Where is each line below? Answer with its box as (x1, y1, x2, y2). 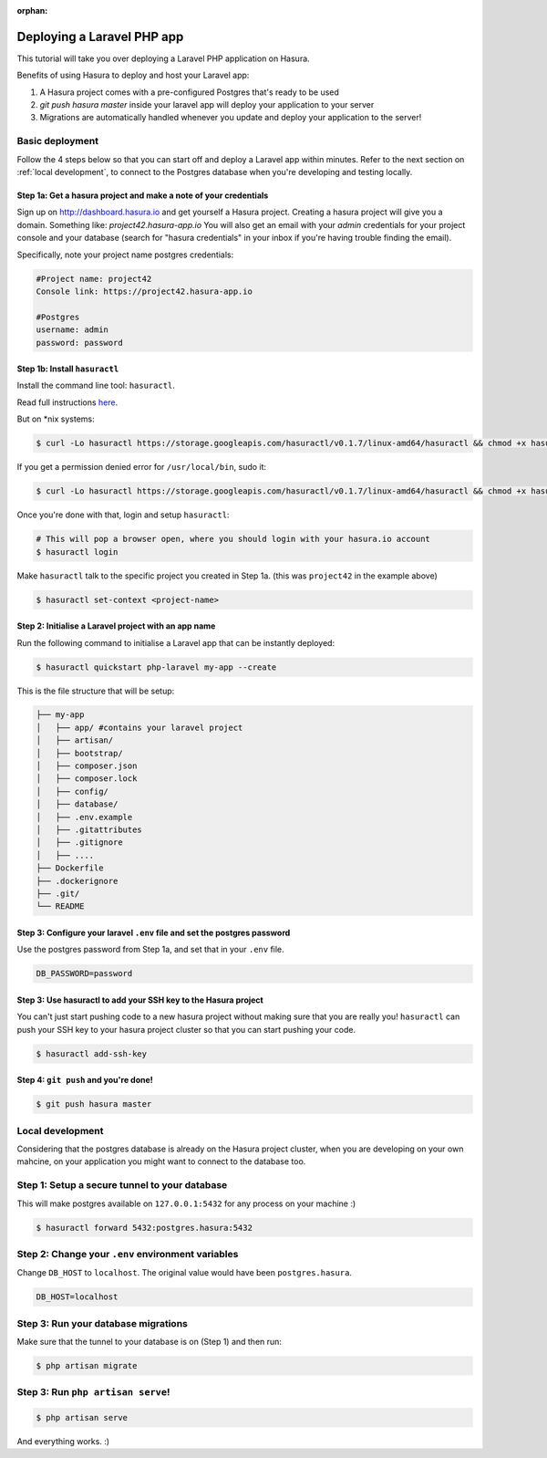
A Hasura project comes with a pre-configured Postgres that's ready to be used (39, 87, 339, 98)
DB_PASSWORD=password (36, 968, 133, 979)
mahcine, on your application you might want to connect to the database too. (16, 1156, 306, 1167)
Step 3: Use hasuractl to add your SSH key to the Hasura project (16, 995, 263, 1005)
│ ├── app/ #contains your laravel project (36, 722, 243, 733)
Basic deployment (16, 135, 99, 148)
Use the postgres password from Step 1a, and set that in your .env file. (16, 944, 284, 955)
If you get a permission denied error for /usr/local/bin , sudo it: (16, 462, 267, 473)
